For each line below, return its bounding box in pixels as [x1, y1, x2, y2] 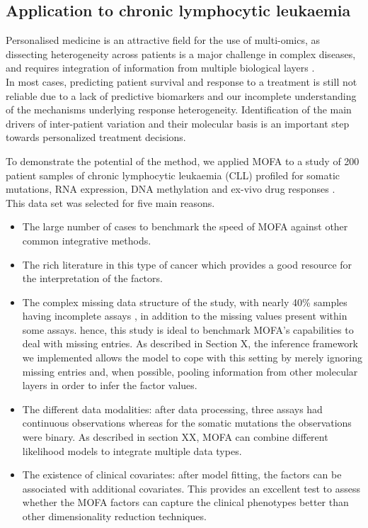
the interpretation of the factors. [22, 271, 163, 286]
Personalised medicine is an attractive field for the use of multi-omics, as [6, 33, 321, 47]
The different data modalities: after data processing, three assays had [22, 401, 323, 416]
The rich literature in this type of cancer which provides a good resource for [22, 257, 352, 271]
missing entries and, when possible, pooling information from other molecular [22, 364, 358, 378]
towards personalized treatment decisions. [6, 130, 186, 145]
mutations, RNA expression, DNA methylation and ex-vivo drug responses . [6, 181, 335, 196]
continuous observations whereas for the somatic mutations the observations [22, 415, 352, 430]
